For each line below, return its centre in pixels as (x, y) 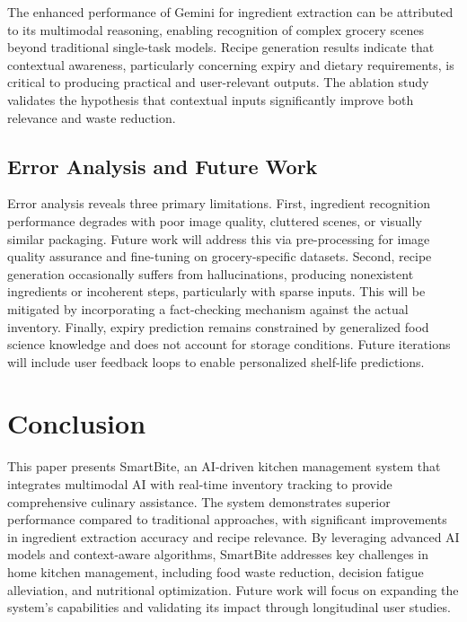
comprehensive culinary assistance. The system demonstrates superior (199, 501)
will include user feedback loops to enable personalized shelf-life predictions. (216, 361)
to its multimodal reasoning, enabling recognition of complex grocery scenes (216, 29)
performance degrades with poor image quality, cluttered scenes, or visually (215, 220)
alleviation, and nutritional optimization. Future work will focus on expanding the (233, 589)
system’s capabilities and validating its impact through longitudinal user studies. (229, 607)
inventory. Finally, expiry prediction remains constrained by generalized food (218, 326)
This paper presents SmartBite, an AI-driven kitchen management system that (224, 466)
